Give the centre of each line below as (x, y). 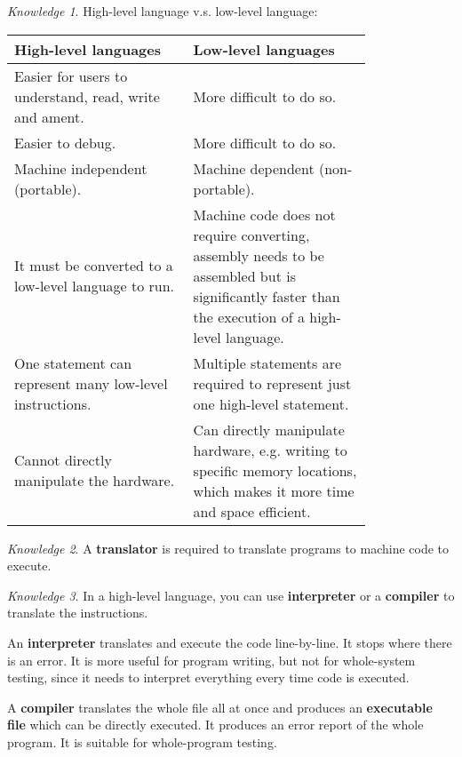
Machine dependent (254, 168)
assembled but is (244, 275)
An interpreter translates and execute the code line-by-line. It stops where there (230, 642)
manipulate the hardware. (95, 481)
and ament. (49, 116)
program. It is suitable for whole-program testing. (142, 741)
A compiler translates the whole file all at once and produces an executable (220, 707)
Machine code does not (264, 214)
